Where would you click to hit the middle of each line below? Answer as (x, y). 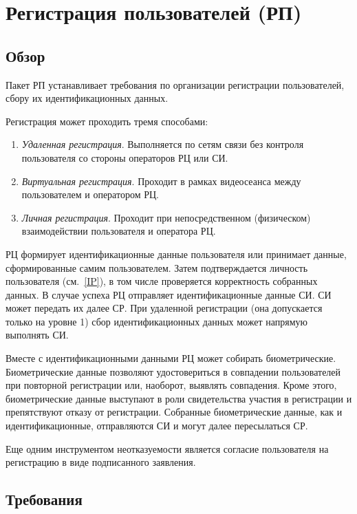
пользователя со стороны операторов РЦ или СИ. (125, 157)
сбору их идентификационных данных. (87, 98)
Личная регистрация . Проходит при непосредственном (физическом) (166, 217)
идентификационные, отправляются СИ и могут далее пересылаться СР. (157, 426)
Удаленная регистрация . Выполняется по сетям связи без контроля (163, 144)
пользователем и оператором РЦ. (90, 194)
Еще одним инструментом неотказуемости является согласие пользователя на (167, 448)
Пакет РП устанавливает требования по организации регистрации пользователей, (175, 84)
